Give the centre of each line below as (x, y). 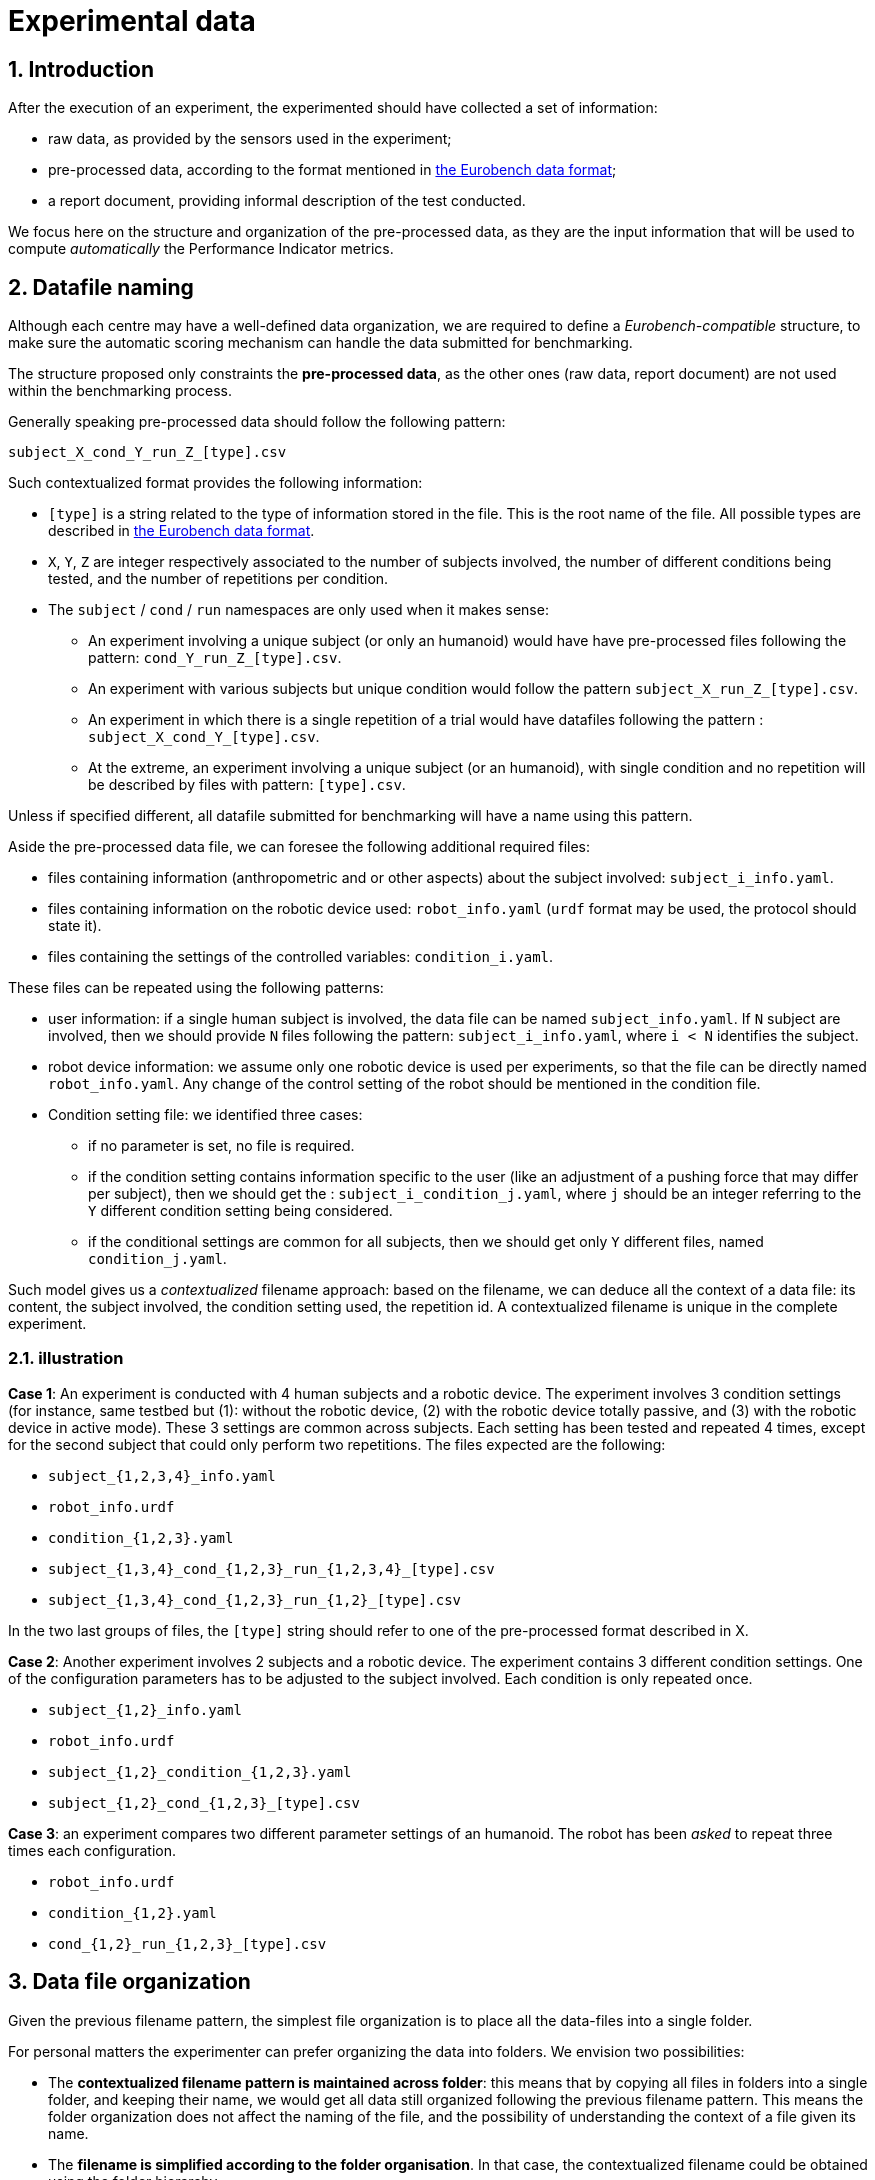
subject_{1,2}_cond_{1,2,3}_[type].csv (204, 1802)
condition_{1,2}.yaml (132, 1912)
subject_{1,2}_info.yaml (145, 1709)
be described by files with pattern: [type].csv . (247, 785)
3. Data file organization (129, 1982)
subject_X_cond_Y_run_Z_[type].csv (147, 452)
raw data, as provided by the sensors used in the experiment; (250, 139)
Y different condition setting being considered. (240, 1211)
